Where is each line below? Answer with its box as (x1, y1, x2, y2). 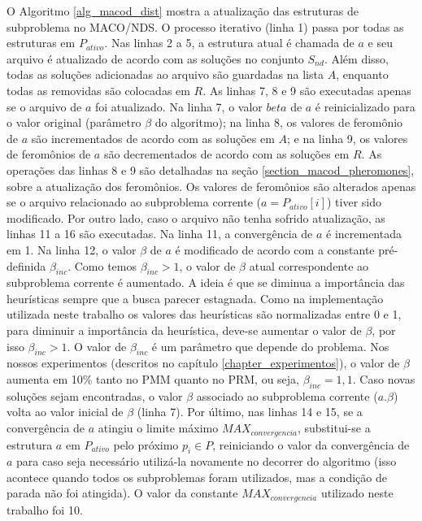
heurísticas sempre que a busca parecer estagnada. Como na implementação (7, 289, 384, 306)
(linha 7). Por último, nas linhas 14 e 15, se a (137, 403, 363, 420)
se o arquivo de (7, 98, 82, 115)
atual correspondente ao (249, 257, 369, 274)
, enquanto (336, 66, 389, 83)
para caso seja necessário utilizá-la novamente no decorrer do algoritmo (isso (16, 453, 397, 470)
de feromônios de (7, 145, 91, 163)
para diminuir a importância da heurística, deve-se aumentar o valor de (7, 322, 362, 339)
